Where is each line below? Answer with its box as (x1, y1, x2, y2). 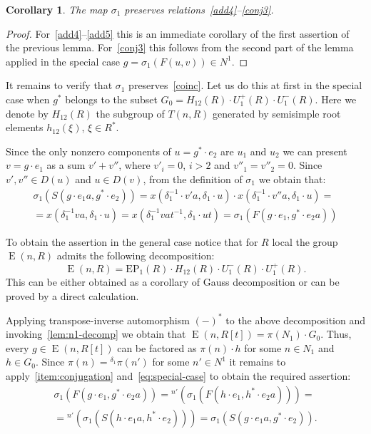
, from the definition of (143, 171, 243, 186)
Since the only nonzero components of (6, 143, 171, 158)
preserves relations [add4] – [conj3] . (124, 2, 274, 16)
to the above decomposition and (225, 312, 365, 327)
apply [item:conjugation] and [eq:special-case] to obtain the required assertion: (6, 368, 351, 383)
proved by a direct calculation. (6, 288, 139, 303)
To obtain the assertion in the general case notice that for (6, 234, 258, 249)
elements (6, 120, 44, 135)
